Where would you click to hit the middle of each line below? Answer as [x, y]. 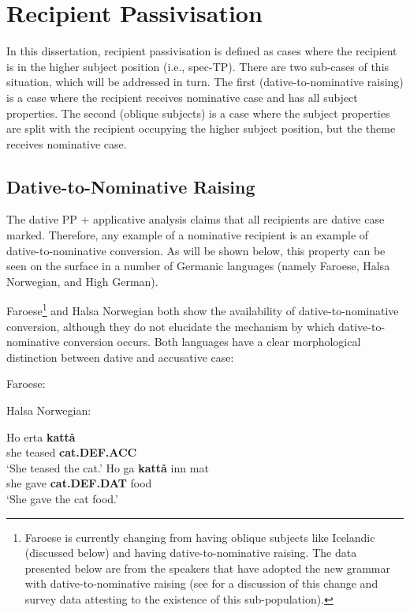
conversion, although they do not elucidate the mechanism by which [171, 326]
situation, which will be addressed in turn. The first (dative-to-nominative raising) [205, 82]
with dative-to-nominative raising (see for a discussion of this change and [201, 583]
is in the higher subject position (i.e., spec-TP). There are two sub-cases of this [198, 66]
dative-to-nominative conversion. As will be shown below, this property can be [196, 250]
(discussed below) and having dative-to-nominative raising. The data [191, 553]
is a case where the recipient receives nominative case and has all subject [182, 97]
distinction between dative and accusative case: [120, 357]
